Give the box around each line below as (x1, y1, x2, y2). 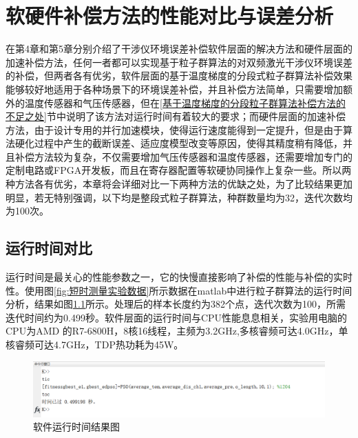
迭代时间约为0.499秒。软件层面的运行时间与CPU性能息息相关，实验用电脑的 (6, 310, 348, 324)
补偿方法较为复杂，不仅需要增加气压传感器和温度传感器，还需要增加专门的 (14, 149, 352, 163)
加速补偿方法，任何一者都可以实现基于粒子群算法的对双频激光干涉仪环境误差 (6, 54, 352, 69)
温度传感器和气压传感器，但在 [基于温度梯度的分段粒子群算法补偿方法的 (24, 95, 346, 110)
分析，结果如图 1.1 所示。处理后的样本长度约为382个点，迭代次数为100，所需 (6, 297, 346, 311)
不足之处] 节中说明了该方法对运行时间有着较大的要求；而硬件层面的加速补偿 (6, 109, 346, 123)
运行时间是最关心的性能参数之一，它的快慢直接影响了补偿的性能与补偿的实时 (6, 270, 352, 284)
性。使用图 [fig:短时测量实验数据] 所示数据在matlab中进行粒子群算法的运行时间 (6, 283, 352, 297)
